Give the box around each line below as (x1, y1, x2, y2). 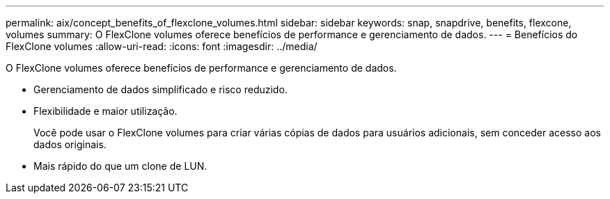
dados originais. (33, 138, 107, 150)
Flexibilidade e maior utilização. (33, 105, 178, 117)
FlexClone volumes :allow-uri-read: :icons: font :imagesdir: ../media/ (6, 40, 318, 52)
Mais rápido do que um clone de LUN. (33, 160, 208, 172)
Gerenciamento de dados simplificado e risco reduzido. (33, 83, 288, 95)
